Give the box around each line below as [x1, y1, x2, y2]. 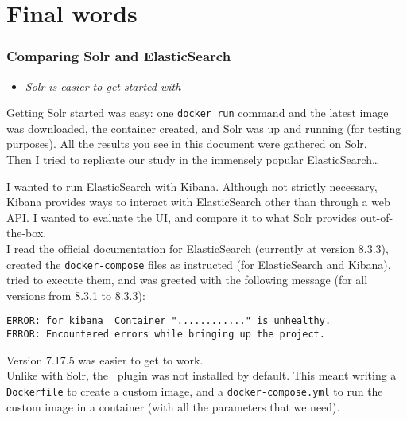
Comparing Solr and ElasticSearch [6, 46, 231, 66]
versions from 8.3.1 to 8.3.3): [6, 287, 145, 303]
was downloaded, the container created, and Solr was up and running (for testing [6, 119, 401, 136]
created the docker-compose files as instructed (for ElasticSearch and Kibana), [6, 255, 391, 272]
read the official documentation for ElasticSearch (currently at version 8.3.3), [14, 240, 389, 256]
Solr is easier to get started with [25, 77, 181, 94]
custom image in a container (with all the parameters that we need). [6, 398, 340, 415]
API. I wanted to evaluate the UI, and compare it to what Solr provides [6, 209, 357, 225]
